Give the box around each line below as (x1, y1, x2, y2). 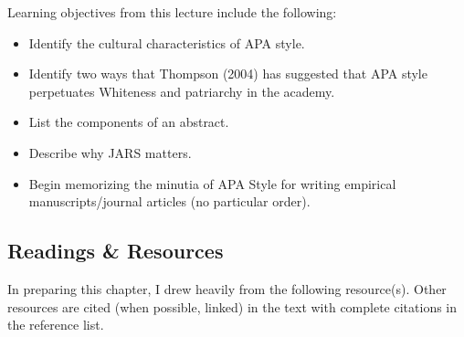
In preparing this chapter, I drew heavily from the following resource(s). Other (7, 279, 447, 298)
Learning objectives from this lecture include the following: (7, 3, 337, 21)
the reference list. (7, 315, 104, 334)
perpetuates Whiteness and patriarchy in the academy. (28, 81, 335, 100)
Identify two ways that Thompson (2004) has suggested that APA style (28, 64, 427, 83)
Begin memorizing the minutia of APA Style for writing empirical (28, 174, 396, 193)
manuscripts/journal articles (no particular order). (28, 192, 311, 211)
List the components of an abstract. (28, 112, 229, 132)
